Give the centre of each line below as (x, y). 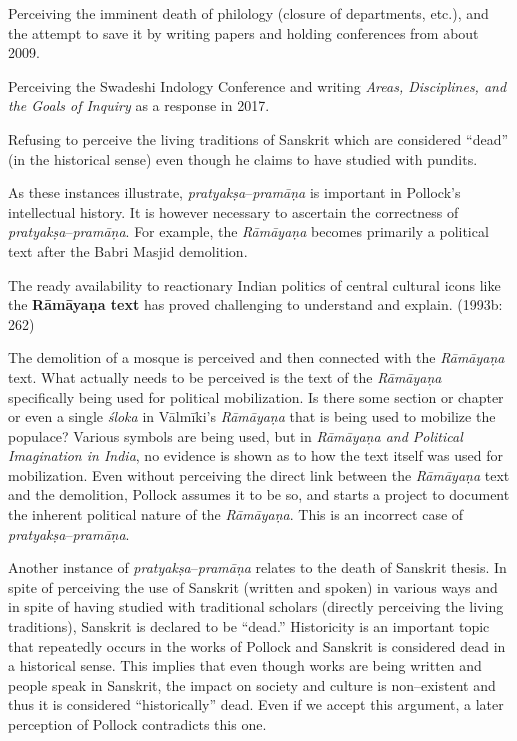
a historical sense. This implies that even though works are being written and (245, 665)
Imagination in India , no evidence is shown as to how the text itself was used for (255, 455)
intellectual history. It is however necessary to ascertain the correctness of (233, 211)
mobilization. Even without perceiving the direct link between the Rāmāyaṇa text (259, 474)
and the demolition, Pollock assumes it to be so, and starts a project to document (259, 494)
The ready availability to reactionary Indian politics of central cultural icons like (254, 284)
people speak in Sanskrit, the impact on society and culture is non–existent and (252, 684)
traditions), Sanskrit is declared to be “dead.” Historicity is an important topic (249, 626)
